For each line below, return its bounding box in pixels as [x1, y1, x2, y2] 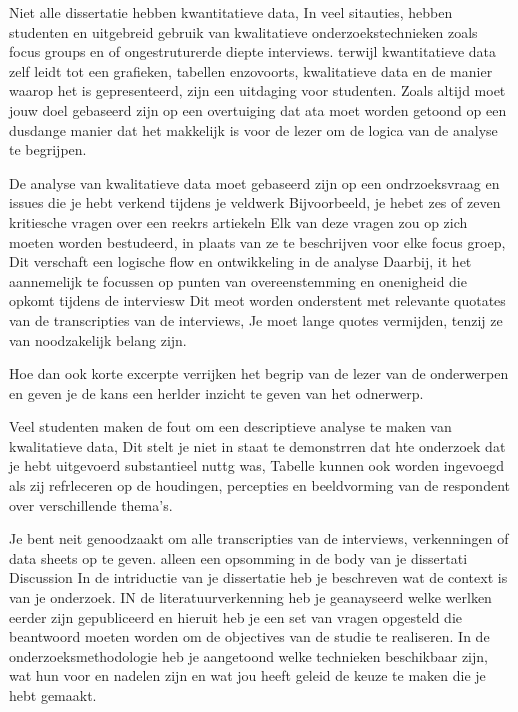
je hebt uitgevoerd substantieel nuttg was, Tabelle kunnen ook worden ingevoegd [9, 455, 504, 476]
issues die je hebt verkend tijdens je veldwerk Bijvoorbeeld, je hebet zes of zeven [9, 192, 501, 213]
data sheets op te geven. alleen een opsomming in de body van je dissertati [9, 547, 468, 568]
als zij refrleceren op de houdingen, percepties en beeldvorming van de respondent [9, 475, 510, 496]
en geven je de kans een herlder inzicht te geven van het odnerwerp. [9, 382, 424, 403]
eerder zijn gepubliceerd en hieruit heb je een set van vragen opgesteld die [9, 606, 462, 627]
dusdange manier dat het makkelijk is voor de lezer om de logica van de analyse [9, 119, 498, 140]
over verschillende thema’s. [9, 494, 173, 515]
